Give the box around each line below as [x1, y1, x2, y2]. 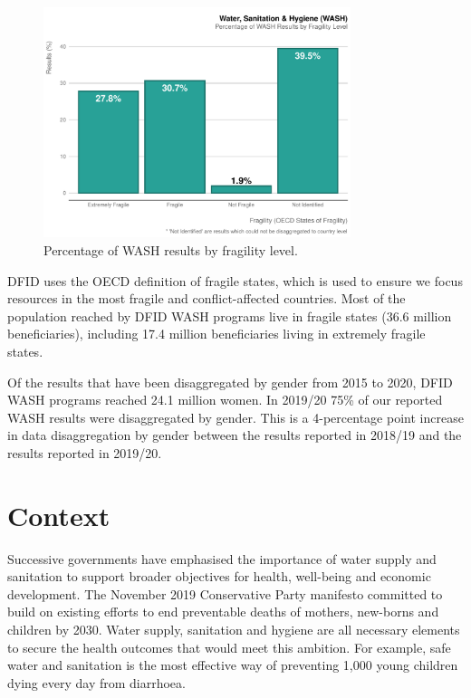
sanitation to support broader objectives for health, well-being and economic [7, 567, 431, 586]
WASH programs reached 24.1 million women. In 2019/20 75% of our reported [7, 390, 443, 409]
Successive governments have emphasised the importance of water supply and [7, 549, 437, 568]
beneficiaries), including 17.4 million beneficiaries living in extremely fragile [7, 324, 426, 343]
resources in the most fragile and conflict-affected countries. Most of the [7, 289, 406, 308]
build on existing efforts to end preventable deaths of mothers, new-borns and [7, 602, 439, 621]
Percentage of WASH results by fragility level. [43, 240, 298, 259]
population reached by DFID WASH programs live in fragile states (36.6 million [7, 306, 452, 325]
